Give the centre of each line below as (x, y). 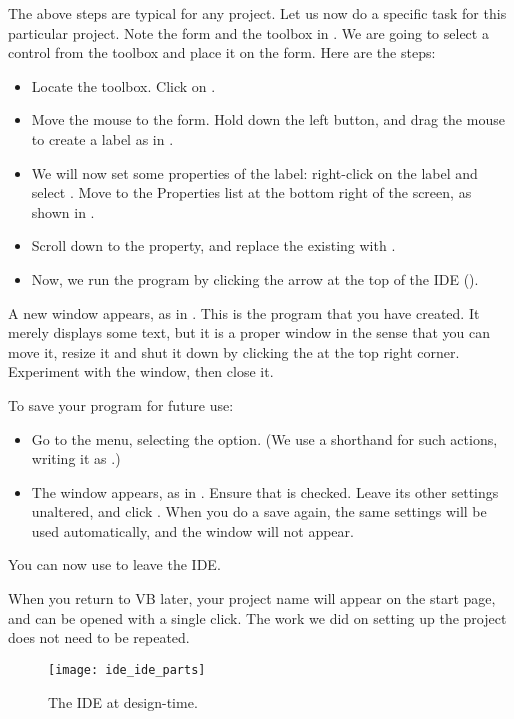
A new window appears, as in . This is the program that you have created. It (244, 312)
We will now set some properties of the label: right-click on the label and (254, 172)
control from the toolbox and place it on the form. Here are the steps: (222, 52)
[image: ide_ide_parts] (127, 669)
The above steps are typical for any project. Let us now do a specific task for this (257, 13)
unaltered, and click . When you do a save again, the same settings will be (259, 511)
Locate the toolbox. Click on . (123, 85)
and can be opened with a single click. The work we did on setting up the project (257, 617)
